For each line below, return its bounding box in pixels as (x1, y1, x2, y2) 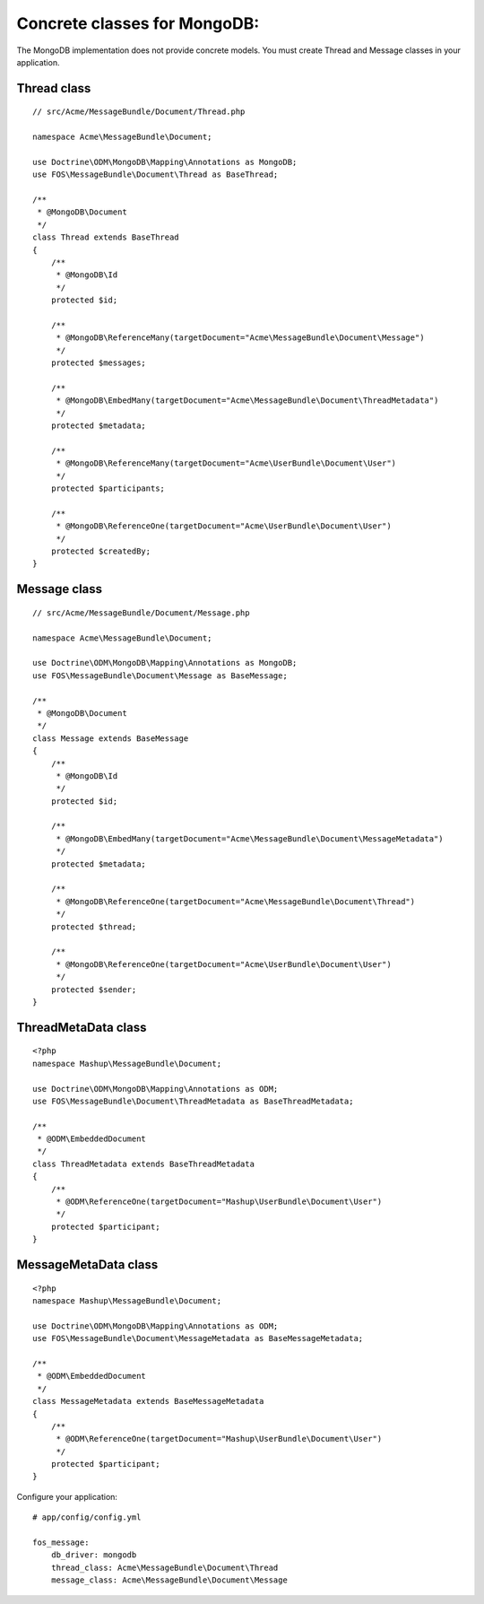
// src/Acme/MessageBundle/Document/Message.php (32, 607, 250, 618)
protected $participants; (50, 484, 166, 493)
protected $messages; (50, 358, 147, 368)
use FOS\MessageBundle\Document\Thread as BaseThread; (32, 170, 279, 179)
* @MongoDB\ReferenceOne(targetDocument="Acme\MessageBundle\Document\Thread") (56, 896, 416, 906)
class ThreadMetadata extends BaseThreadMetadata (32, 1158, 255, 1169)
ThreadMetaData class (16, 1019, 147, 1035)
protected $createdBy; (50, 546, 151, 556)
